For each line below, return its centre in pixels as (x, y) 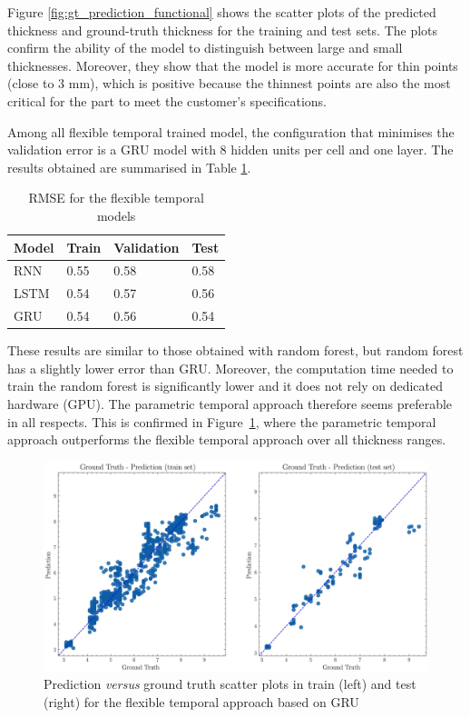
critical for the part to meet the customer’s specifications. (167, 100)
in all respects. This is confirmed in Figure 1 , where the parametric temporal (222, 421)
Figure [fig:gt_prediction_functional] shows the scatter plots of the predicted (222, 12)
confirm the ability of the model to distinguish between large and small (205, 48)
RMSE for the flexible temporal (116, 198)
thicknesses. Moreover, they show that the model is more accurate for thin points (233, 65)
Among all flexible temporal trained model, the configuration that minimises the (231, 131)
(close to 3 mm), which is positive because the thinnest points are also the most (229, 83)
